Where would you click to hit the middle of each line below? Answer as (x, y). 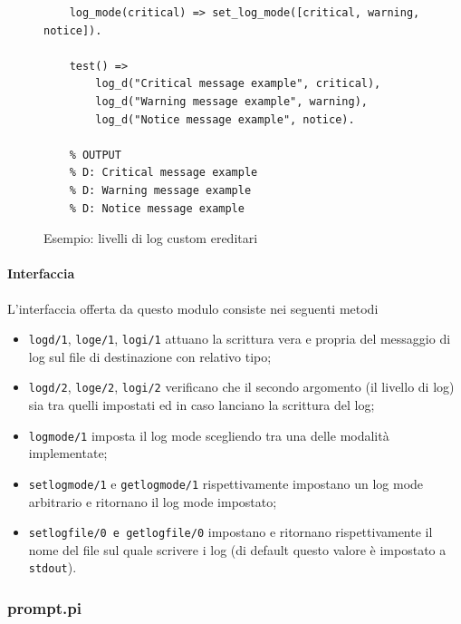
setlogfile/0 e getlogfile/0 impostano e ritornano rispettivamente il (230, 532)
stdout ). (53, 567)
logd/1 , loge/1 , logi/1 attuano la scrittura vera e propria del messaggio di (240, 339)
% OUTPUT (95, 155)
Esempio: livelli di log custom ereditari (151, 238)
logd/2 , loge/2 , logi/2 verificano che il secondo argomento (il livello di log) (241, 387)
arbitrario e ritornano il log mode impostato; (153, 501)
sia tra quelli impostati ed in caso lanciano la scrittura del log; (202, 405)
